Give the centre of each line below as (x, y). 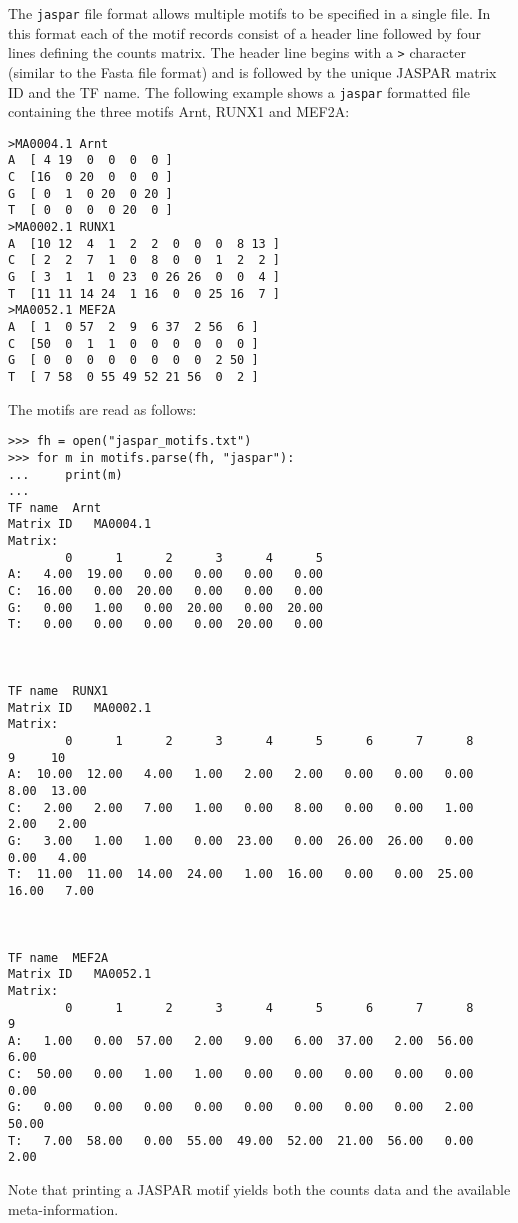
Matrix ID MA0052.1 (80, 974)
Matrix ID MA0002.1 (80, 707)
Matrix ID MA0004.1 (80, 524)
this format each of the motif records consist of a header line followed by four (244, 32)
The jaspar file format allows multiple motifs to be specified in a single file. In (249, 13)
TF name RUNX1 (58, 691)
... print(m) (65, 474)
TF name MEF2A (58, 957)
